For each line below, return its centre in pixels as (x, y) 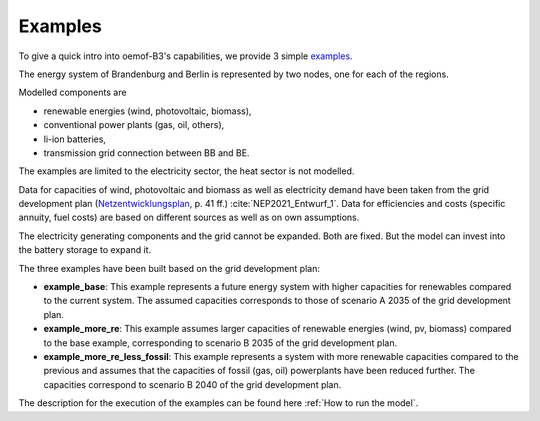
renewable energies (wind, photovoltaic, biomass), (147, 111)
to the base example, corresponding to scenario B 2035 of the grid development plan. (220, 342)
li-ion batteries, (75, 139)
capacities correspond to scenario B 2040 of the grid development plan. (192, 384)
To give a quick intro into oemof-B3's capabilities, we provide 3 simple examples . (186, 56)
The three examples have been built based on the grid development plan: (169, 268)
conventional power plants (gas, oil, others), (134, 125)
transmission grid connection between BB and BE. (146, 152)
